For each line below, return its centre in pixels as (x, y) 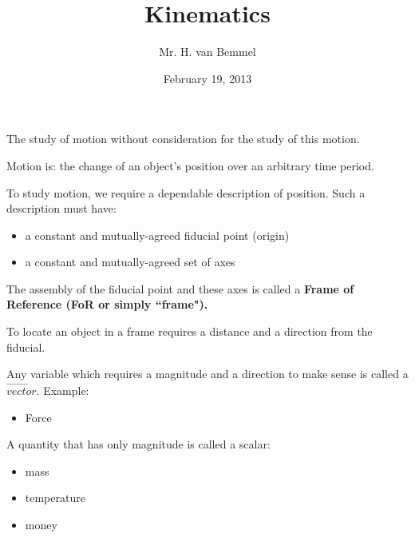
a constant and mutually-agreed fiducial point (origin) (157, 235)
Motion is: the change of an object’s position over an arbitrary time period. (190, 165)
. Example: (63, 391)
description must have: (61, 208)
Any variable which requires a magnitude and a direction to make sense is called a (207, 374)
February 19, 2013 (207, 78)
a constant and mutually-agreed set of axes (130, 262)
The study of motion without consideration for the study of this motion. (183, 139)
